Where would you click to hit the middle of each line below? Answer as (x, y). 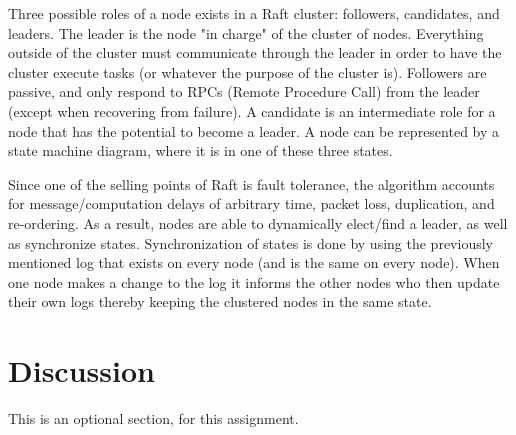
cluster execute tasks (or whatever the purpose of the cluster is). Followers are (247, 71)
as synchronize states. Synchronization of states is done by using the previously (250, 242)
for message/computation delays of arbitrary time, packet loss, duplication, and (251, 203)
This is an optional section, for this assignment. (153, 418)
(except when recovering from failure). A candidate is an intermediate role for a (252, 110)
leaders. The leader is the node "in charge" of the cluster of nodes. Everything (246, 32)
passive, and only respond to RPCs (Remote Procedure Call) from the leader (244, 91)
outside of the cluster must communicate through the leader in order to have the (255, 52)
